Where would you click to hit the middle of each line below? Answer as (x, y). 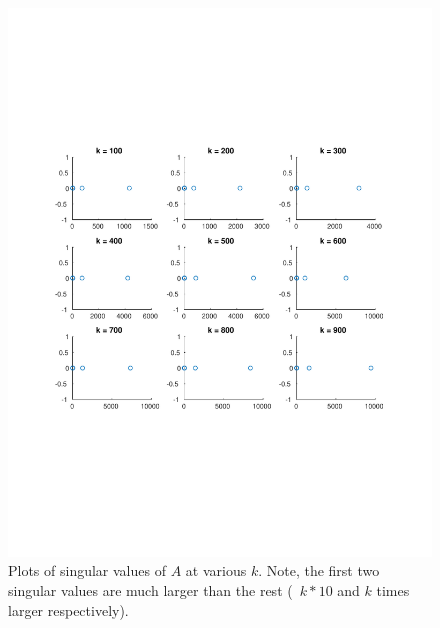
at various (216, 570)
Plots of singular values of (87, 570)
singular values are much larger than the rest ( (150, 590)
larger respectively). (68, 609)
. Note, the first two (319, 570)
